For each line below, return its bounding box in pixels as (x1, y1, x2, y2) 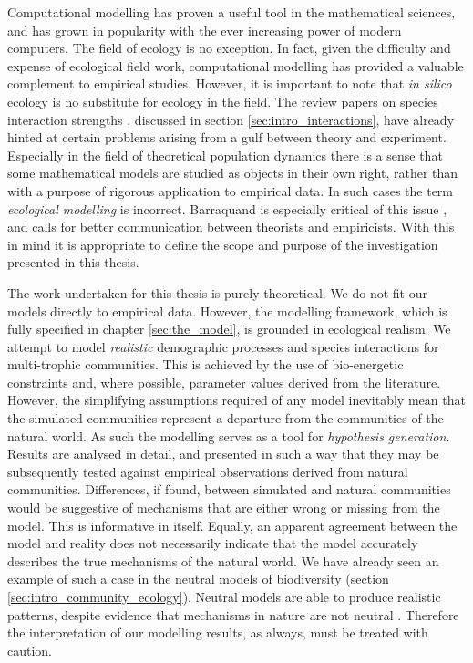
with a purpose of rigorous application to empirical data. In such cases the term (7, 181, 454, 200)
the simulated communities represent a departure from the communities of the (7, 409, 444, 428)
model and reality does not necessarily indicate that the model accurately (7, 534, 418, 553)
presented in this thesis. (7, 253, 139, 272)
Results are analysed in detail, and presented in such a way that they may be (7, 444, 439, 463)
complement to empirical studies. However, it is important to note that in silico (7, 74, 452, 93)
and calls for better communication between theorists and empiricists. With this (7, 217, 455, 236)
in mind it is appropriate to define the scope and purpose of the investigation (7, 234, 438, 254)
